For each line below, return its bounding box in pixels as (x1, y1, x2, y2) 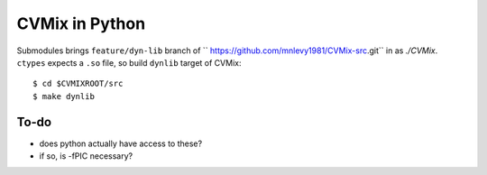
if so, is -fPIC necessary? (39, 151, 133, 161)
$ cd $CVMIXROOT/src (32, 78, 124, 89)
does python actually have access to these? (39, 138, 203, 149)
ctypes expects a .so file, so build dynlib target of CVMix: (16, 57, 242, 68)
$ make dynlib (32, 91, 95, 101)
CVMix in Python (16, 14, 146, 33)
